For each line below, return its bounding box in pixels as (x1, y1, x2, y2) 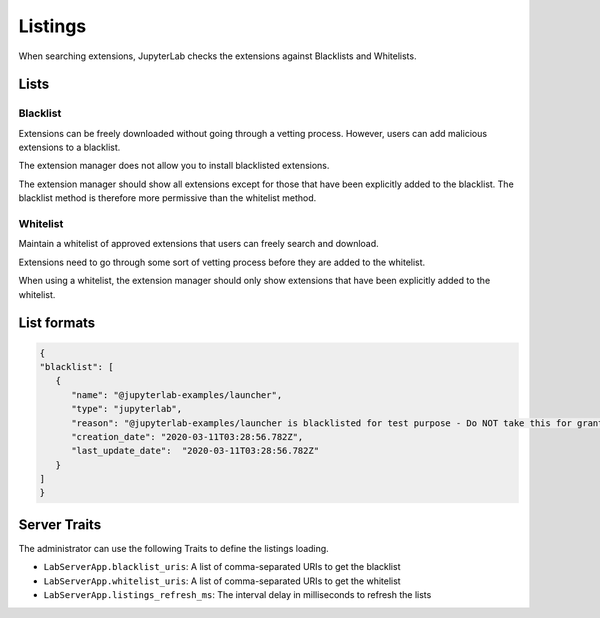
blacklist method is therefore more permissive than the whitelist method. (18, 192, 317, 204)
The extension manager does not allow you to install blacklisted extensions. (18, 160, 330, 172)
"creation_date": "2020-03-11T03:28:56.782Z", (71, 431, 304, 442)
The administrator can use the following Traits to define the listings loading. (18, 542, 329, 554)
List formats (18, 315, 96, 332)
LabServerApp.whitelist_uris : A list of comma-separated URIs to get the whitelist (43, 575, 401, 587)
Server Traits (18, 516, 102, 533)
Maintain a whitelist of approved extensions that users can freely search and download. (18, 238, 379, 250)
